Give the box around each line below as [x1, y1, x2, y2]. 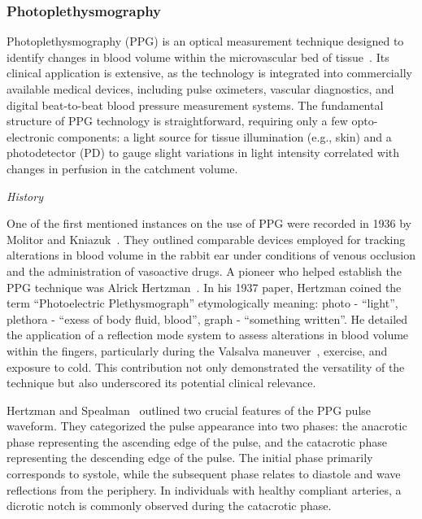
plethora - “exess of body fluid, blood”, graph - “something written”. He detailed [7, 310, 408, 327]
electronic [7, 128, 54, 145]
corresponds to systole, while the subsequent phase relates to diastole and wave [7, 465, 401, 482]
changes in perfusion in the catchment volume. [7, 159, 238, 177]
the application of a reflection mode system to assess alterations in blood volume [7, 326, 409, 343]
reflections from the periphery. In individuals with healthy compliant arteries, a [7, 481, 402, 498]
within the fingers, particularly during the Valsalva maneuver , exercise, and [7, 342, 388, 359]
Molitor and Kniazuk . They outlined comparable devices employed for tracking [7, 230, 406, 247]
